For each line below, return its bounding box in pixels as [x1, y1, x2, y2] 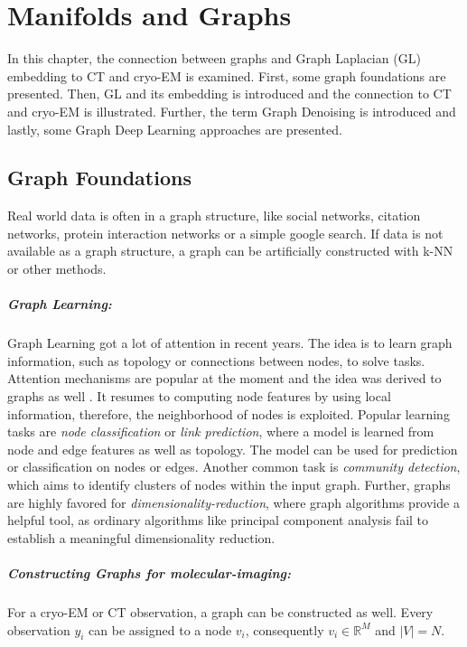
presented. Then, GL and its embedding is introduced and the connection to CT [7, 84, 452, 103]
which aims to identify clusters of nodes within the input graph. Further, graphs [7, 474, 451, 493]
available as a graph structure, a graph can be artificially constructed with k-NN [7, 241, 453, 260]
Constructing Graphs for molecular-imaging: [7, 563, 292, 582]
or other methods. [7, 259, 107, 278]
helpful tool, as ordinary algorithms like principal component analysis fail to [7, 511, 429, 530]
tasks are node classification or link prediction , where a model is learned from [7, 422, 434, 441]
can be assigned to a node [89, 620, 232, 639]
